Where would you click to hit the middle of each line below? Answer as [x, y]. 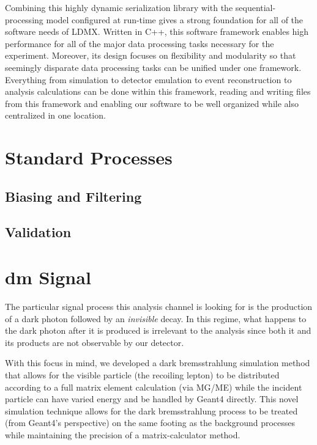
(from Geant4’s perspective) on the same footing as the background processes [150, 423]
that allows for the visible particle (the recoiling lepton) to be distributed [142, 374]
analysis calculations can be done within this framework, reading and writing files [158, 91]
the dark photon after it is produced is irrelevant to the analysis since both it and [158, 330]
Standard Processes [89, 157]
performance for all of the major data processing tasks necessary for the [140, 43]
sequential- [255, 7]
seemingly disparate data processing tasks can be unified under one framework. [153, 67]
